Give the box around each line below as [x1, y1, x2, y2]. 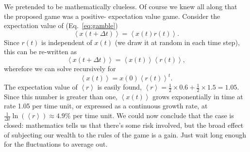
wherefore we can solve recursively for [4, 63, 116, 73]
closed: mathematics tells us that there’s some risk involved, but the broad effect [4, 120, 244, 130]
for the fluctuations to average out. [4, 139, 108, 149]
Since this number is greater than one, [4, 91, 117, 101]
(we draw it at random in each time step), [115, 37, 240, 47]
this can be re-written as [4, 46, 77, 57]
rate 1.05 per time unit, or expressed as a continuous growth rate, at [4, 101, 208, 111]
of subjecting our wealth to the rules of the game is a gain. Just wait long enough [4, 129, 247, 139]
